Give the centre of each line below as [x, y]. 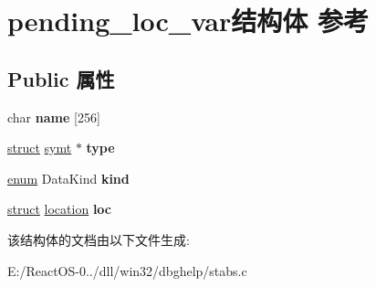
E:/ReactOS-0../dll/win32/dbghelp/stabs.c [127, 270]
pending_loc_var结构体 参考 [188, 21]
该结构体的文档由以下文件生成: [99, 239]
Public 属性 [61, 78]
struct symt [40, 148]
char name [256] [54, 117]
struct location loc [59, 209]
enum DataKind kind [68, 178]
